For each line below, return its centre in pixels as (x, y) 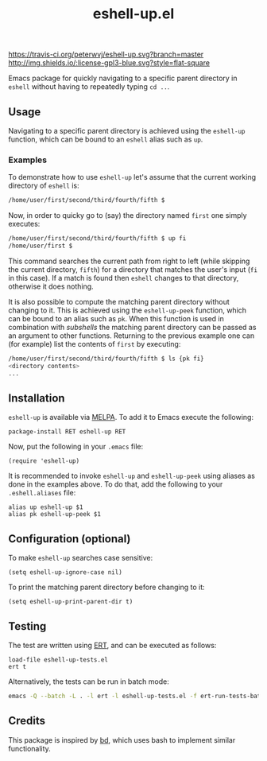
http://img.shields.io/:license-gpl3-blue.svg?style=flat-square (109, 63)
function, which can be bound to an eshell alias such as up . (106, 139)
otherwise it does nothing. (51, 286)
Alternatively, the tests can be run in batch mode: (89, 681)
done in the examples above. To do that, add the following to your (116, 484)
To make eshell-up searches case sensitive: (81, 558)
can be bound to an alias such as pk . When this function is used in (116, 318)
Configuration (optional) (70, 539)
